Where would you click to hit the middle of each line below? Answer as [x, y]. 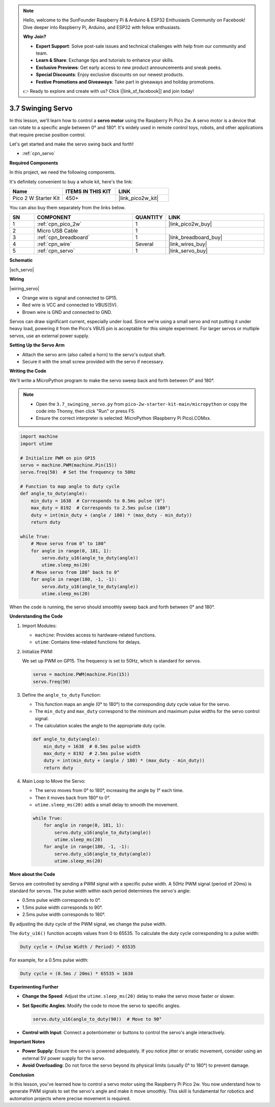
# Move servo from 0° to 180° [68, 544]
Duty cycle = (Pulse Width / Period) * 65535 [78, 946]
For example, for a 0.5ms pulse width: [49, 960]
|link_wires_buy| [188, 244]
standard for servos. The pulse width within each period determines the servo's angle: [100, 891]
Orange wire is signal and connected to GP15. [70, 298]
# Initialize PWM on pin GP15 [58, 458]
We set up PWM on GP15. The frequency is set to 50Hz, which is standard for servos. [112, 661]
